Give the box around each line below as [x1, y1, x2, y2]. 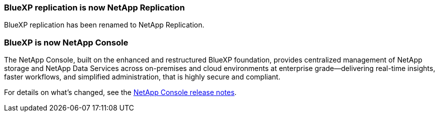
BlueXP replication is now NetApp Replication [4, 2, 185, 12]
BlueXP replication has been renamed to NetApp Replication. [4, 20, 204, 29]
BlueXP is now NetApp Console [4, 37, 129, 47]
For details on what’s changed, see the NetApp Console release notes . [4, 88, 237, 97]
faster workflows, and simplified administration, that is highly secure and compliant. [4, 72, 281, 81]
